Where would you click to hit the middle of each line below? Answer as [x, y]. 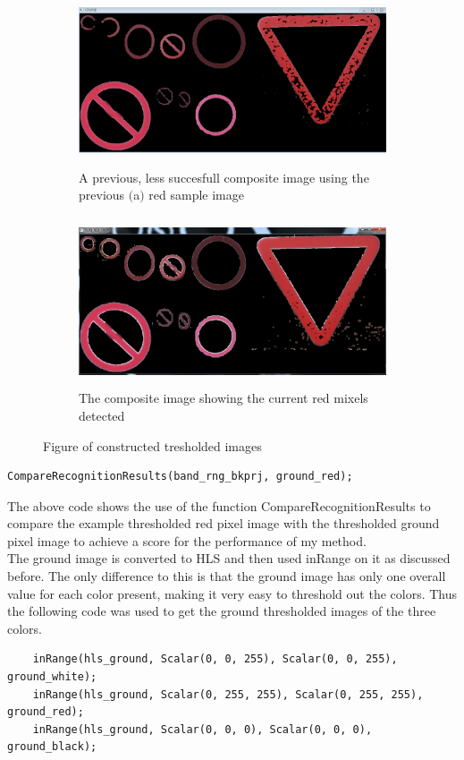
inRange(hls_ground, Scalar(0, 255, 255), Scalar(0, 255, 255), [228, 694]
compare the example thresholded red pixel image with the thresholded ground [224, 523]
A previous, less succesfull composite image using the [224, 177]
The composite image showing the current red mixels [224, 398]
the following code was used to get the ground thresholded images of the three [222, 611]
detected [102, 415]
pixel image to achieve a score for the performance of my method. [187, 540]
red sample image [196, 195]
